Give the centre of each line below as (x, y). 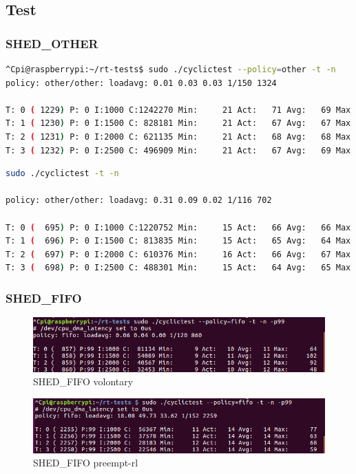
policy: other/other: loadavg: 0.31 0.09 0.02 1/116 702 (139, 201)
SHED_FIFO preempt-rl (86, 463)
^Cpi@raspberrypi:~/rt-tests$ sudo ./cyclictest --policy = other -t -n (171, 69)
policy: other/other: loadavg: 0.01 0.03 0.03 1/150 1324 (141, 83)
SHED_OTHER (52, 43)
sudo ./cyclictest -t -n (62, 174)
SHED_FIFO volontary (83, 381)
